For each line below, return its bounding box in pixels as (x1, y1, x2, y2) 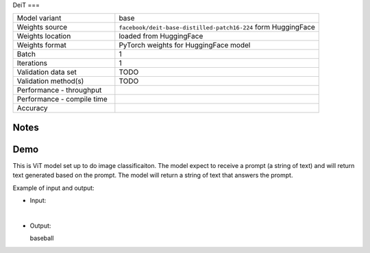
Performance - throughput (16, 86, 102, 95)
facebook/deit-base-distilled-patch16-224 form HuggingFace (119, 23, 315, 32)
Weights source (16, 23, 68, 32)
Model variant (16, 14, 62, 23)
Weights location (16, 32, 71, 41)
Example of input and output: (12, 184, 95, 192)
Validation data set (16, 67, 77, 77)
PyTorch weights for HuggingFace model (119, 40, 251, 50)
